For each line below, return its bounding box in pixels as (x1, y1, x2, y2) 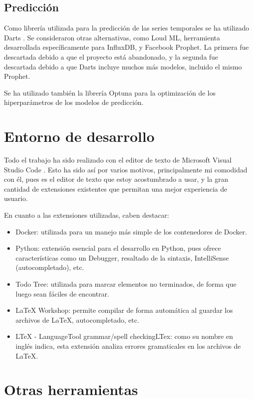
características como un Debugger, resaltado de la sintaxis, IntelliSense (15, 252, 229, 263)
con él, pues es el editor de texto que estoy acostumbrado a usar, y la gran (4, 174, 228, 184)
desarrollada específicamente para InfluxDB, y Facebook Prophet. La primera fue (4, 42, 249, 52)
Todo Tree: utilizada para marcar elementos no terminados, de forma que (15, 279, 237, 289)
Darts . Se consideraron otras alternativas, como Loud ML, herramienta (4, 32, 221, 42)
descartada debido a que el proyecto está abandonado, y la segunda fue (4, 51, 219, 62)
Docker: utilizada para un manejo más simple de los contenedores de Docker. (15, 226, 247, 236)
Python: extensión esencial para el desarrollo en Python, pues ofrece (15, 243, 221, 253)
